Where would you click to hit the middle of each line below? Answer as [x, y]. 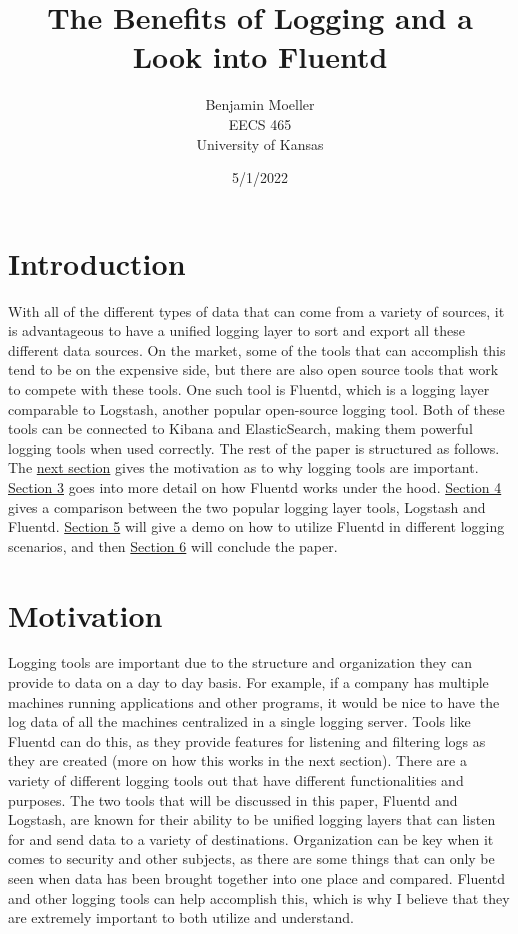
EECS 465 [260, 123]
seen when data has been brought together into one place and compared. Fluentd [257, 878]
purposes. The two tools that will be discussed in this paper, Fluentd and [233, 799]
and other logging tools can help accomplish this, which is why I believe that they [259, 897]
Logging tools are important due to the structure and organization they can [240, 662]
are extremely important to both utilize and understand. [181, 917]
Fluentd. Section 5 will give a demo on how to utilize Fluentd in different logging [256, 526]
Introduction [97, 262]
